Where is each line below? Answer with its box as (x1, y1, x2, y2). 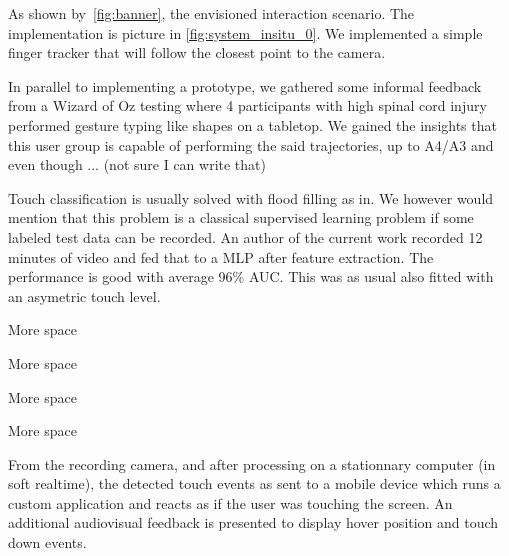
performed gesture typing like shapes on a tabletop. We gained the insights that (8, 114, 497, 135)
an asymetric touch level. (8, 285, 161, 306)
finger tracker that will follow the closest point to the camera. (8, 42, 386, 63)
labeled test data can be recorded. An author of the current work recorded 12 (8, 226, 483, 247)
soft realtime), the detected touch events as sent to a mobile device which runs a (8, 473, 501, 494)
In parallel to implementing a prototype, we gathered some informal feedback (8, 75, 482, 96)
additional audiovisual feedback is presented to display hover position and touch (8, 512, 499, 533)
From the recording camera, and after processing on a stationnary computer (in (8, 453, 496, 474)
